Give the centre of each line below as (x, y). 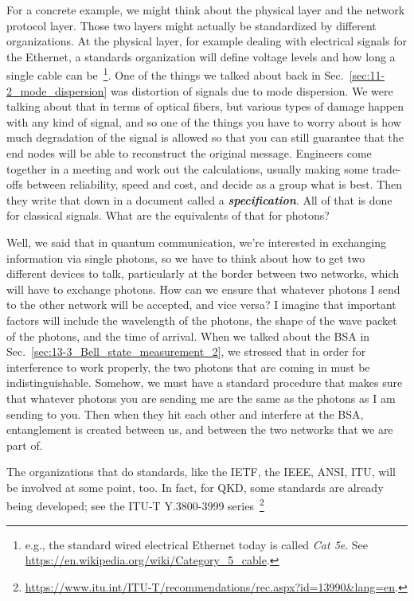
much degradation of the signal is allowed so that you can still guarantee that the (205, 137)
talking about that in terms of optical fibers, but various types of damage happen (205, 106)
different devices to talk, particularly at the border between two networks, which (203, 273)
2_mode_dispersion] (57, 90)
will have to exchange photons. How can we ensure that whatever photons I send (203, 289)
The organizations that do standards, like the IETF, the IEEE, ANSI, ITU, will (201, 472)
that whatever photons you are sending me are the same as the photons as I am (201, 398)
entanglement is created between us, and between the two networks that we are (200, 429)
